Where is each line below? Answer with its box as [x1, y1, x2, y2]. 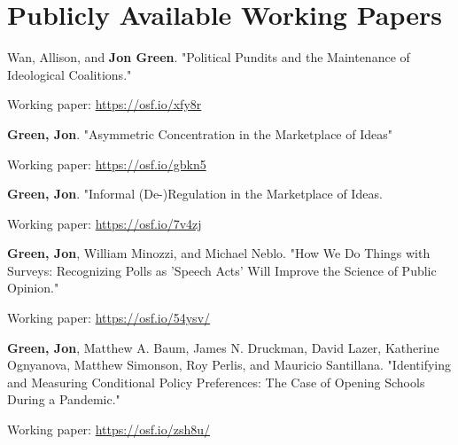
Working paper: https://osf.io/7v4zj [7, 214, 202, 232]
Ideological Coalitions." [7, 65, 132, 83]
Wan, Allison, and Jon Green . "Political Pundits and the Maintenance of [7, 48, 410, 66]
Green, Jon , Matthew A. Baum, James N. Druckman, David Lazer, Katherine [7, 338, 439, 356]
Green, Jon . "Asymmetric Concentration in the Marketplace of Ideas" [7, 124, 392, 143]
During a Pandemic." [7, 390, 120, 409]
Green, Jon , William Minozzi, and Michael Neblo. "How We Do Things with [7, 244, 431, 262]
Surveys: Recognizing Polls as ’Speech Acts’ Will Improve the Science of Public [7, 261, 437, 279]
